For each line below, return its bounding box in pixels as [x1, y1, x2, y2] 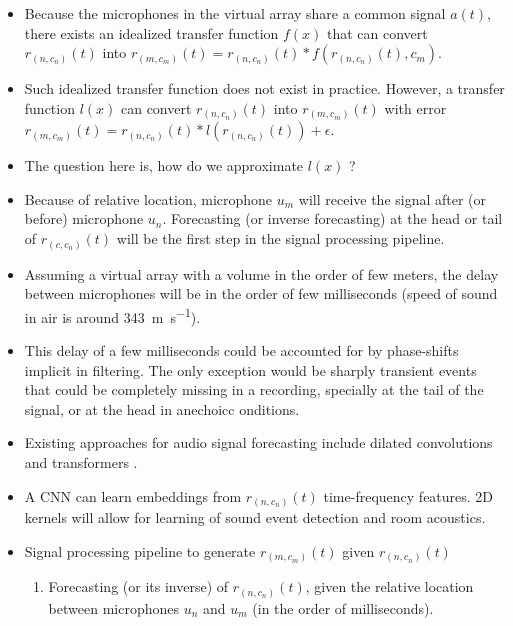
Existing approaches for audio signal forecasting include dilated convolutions [24, 432, 493, 453]
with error [384, 97, 447, 118]
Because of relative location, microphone [24, 188, 273, 209]
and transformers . [24, 452, 138, 472]
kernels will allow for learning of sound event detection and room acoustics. [24, 507, 486, 528]
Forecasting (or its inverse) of [48, 576, 229, 597]
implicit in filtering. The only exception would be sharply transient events [24, 359, 477, 380]
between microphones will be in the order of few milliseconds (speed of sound [24, 283, 498, 304]
